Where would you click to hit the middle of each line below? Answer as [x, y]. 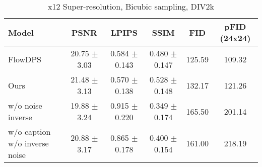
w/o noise [25, 105]
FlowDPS [25, 59]
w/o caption [29, 132]
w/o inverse [28, 143]
